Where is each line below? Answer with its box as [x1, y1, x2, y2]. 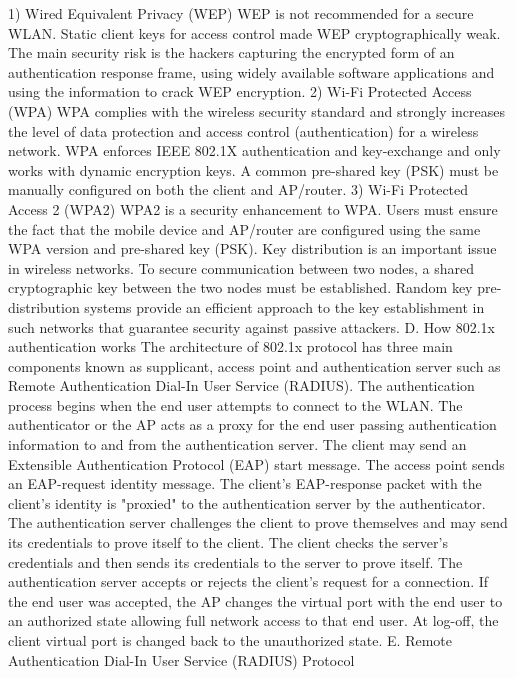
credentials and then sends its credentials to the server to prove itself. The [8, 551, 463, 572]
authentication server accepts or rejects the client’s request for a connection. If [8, 571, 489, 592]
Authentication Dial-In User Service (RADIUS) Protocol [8, 649, 355, 670]
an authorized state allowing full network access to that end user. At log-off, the [8, 610, 499, 631]
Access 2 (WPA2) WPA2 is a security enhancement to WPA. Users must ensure [8, 198, 498, 219]
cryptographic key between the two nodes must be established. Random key [8, 277, 473, 298]
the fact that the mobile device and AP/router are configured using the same [8, 218, 481, 239]
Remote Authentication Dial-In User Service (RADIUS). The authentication [8, 375, 475, 396]
